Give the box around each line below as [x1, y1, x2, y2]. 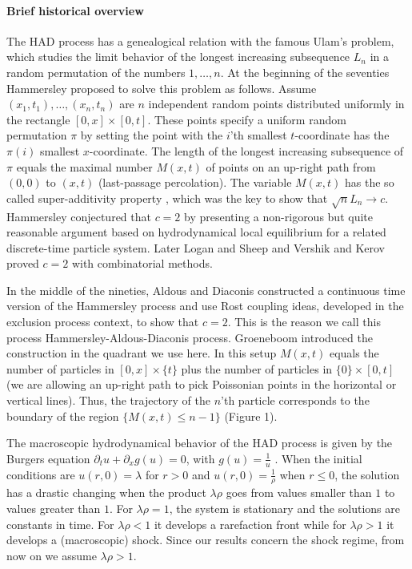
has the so [345, 174, 394, 191]
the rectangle [6, 111, 70, 127]
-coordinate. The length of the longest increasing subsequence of [89, 142, 404, 159]
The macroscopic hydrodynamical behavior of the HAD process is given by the [6, 434, 393, 451]
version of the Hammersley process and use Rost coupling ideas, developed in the [6, 297, 404, 314]
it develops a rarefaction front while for [154, 515, 346, 532]
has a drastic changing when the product [6, 484, 206, 501]
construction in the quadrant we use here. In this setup [6, 345, 277, 361]
